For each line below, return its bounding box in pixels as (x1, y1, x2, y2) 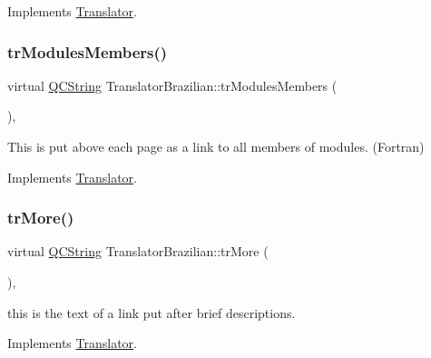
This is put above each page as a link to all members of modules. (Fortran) (7, 137, 425, 155)
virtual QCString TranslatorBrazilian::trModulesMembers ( (7, 75, 338, 94)
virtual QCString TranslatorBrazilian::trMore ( (7, 242, 269, 261)
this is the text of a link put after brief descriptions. (7, 303, 296, 322)
